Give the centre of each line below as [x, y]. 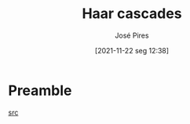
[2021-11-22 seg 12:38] [132, 50]
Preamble [40, 90]
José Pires [132, 35]
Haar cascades [132, 14]
